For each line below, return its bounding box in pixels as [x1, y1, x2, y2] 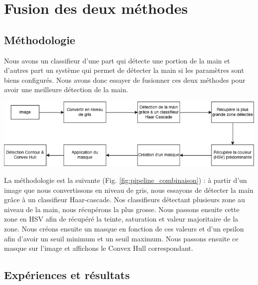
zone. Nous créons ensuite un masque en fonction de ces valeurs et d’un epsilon [4, 223, 244, 233]
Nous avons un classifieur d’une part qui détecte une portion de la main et [4, 55, 230, 65]
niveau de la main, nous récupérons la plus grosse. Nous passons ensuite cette [4, 204, 240, 214]
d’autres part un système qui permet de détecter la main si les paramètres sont [4, 65, 244, 75]
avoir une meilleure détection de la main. [4, 84, 129, 95]
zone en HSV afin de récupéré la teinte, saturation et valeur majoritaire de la [4, 214, 239, 224]
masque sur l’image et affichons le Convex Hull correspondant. [4, 243, 193, 253]
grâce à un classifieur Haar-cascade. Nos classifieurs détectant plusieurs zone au [4, 194, 245, 205]
